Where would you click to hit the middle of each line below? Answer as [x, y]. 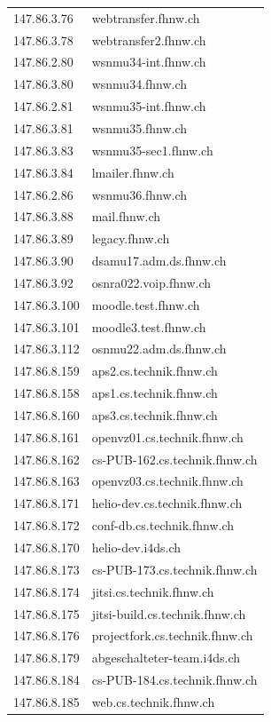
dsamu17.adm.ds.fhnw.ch [159, 261]
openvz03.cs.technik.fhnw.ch [167, 481]
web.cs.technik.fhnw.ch [153, 701]
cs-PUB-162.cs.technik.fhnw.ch [174, 459]
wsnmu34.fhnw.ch [139, 84]
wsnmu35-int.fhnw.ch [149, 106]
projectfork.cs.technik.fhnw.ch [172, 635]
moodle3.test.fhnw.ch [149, 326]
